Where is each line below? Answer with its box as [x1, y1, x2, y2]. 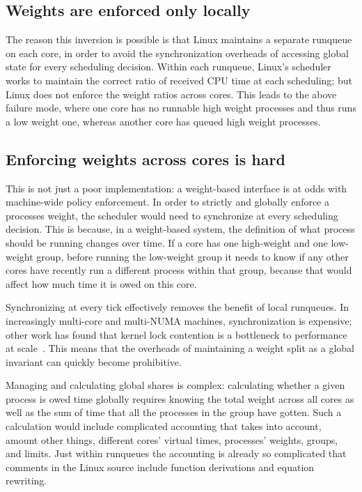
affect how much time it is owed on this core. [6, 276, 197, 291]
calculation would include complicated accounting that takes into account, [6, 419, 322, 433]
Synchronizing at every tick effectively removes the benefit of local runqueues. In [6, 300, 349, 314]
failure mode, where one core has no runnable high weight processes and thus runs [6, 100, 356, 115]
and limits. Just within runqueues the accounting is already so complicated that [6, 446, 347, 461]
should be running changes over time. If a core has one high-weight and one [6, 235, 328, 249]
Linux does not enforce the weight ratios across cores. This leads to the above [6, 86, 337, 101]
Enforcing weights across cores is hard [6, 148, 285, 169]
